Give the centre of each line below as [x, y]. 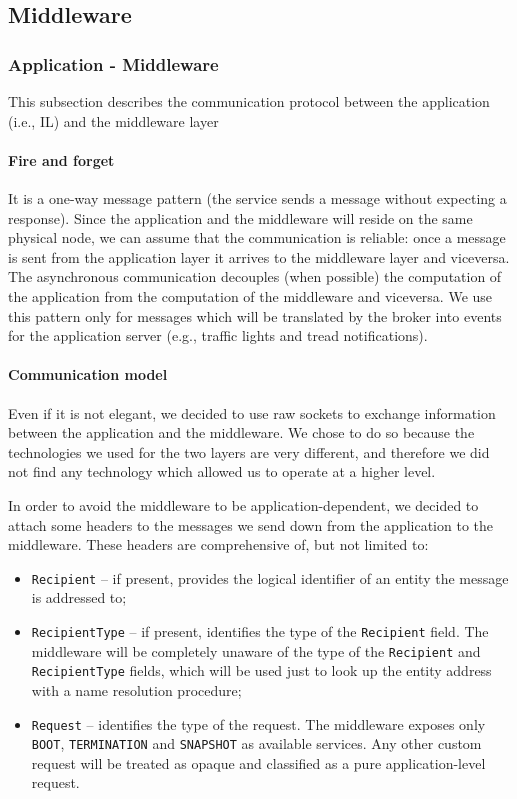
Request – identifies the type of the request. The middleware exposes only [258, 723]
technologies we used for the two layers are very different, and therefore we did [249, 451]
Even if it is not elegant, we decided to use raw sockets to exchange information [252, 412]
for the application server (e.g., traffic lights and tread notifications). [218, 335]
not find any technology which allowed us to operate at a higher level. [222, 471]
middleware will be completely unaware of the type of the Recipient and [256, 650]
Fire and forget [61, 159]
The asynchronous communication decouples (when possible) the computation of [255, 276]
